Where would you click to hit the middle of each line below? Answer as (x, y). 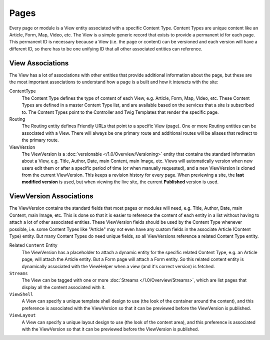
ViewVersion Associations (51, 196)
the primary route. (40, 140)
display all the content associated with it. (64, 287)
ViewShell (21, 294)
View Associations (39, 63)
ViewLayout (22, 315)
